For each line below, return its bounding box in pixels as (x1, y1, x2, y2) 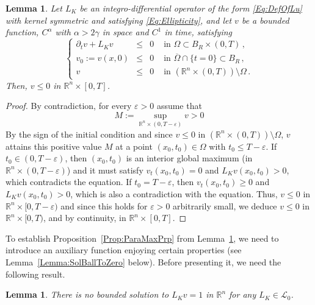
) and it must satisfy (67, 163, 143, 176)
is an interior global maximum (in (126, 152, 253, 164)
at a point (115, 139, 153, 152)
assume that (156, 99, 202, 112)
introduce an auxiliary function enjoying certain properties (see (5, 244, 242, 256)
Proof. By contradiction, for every (5, 99, 132, 112)
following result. (5, 267, 65, 280)
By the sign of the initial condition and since (5, 127, 173, 140)
